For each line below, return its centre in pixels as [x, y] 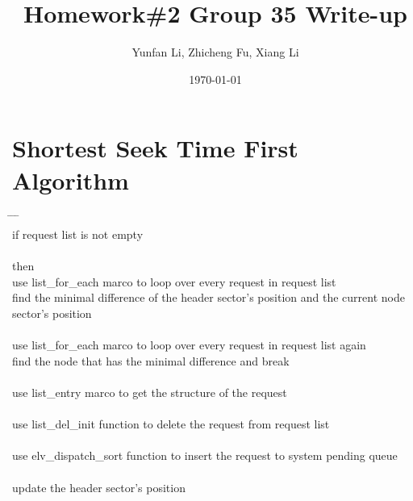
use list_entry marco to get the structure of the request [150, 392]
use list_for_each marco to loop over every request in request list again [189, 345]
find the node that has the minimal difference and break [151, 360]
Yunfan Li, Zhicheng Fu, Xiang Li [215, 52]
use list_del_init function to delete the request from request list [171, 424]
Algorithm [71, 180]
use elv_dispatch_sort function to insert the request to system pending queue [205, 455]
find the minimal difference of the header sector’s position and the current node [209, 297]
